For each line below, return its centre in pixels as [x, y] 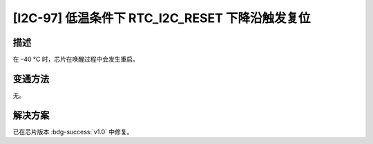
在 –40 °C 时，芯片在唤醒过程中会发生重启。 [76, 60]
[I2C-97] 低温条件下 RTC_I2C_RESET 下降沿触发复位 [162, 18]
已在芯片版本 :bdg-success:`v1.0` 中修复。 [73, 132]
